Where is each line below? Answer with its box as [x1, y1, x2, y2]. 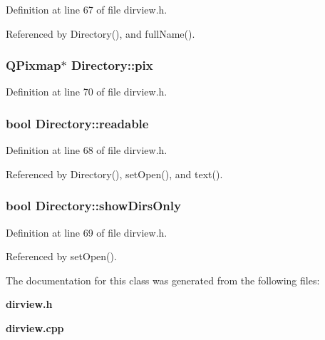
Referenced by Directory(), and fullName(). [6, 26, 195, 41]
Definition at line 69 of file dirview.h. [6, 225, 167, 239]
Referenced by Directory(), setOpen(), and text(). [6, 166, 223, 181]
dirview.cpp [6, 321, 64, 335]
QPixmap [6, 56, 61, 74]
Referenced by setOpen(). [6, 249, 117, 264]
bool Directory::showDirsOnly [6, 197, 181, 215]
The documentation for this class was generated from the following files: [6, 272, 320, 287]
